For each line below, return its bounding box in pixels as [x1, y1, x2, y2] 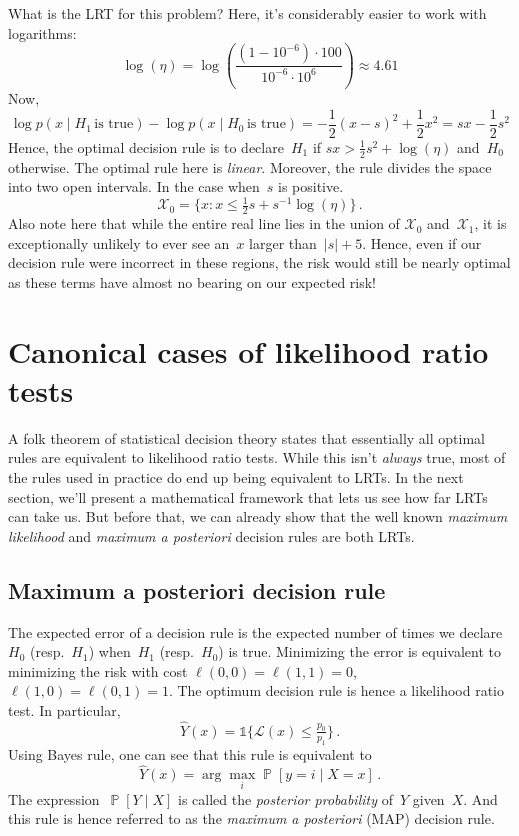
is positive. [278, 176, 344, 197]
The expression [8, 788, 100, 809]
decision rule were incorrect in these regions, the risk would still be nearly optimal [8, 252, 511, 273]
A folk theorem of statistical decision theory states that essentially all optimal [8, 427, 485, 448]
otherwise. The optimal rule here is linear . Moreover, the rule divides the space [8, 156, 492, 177]
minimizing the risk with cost [8, 660, 188, 681]
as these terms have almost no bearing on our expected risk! [8, 271, 377, 292]
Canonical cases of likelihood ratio [8, 330, 489, 371]
